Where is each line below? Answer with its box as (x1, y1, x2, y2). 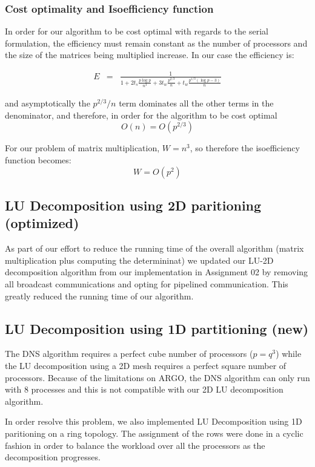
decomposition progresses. (5, 451, 101, 463)
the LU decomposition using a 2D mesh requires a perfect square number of (5, 359, 287, 371)
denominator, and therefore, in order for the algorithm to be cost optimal (5, 108, 277, 121)
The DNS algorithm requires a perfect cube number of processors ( (5, 347, 253, 360)
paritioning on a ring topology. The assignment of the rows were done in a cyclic (5, 426, 303, 439)
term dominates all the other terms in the (119, 97, 274, 109)
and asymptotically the (5, 97, 90, 109)
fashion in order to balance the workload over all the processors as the (5, 439, 265, 451)
